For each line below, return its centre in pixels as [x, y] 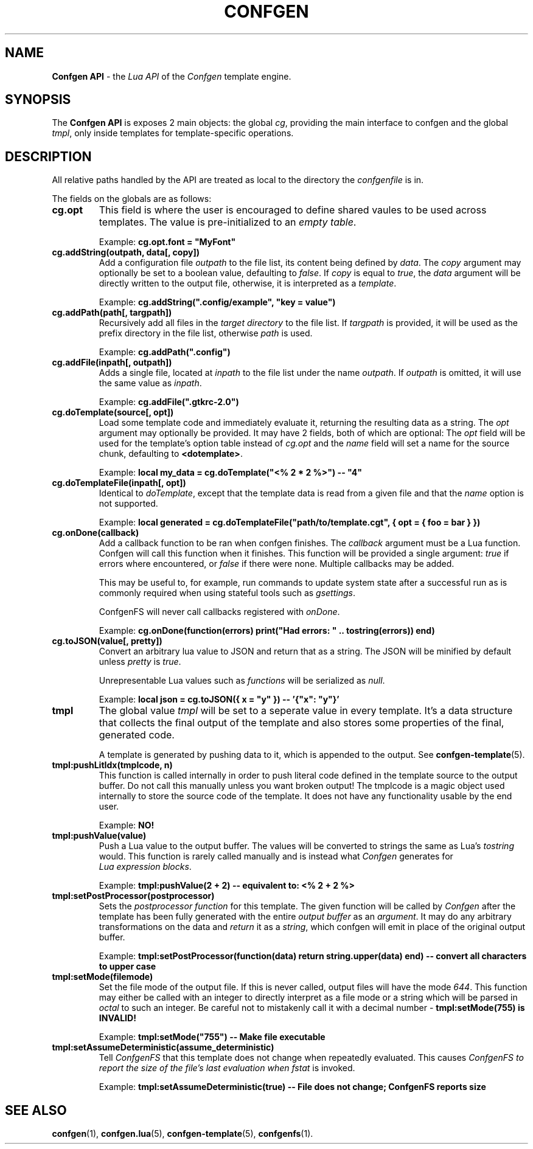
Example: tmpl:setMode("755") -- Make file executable [212, 1037]
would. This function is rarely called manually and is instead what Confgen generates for [276, 856]
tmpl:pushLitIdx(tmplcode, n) [112, 765]
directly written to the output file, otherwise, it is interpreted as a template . [248, 283]
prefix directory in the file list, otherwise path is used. [206, 333]
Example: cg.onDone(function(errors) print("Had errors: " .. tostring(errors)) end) [267, 631]
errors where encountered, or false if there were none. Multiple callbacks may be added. [277, 564]
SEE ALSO [36, 1110]
